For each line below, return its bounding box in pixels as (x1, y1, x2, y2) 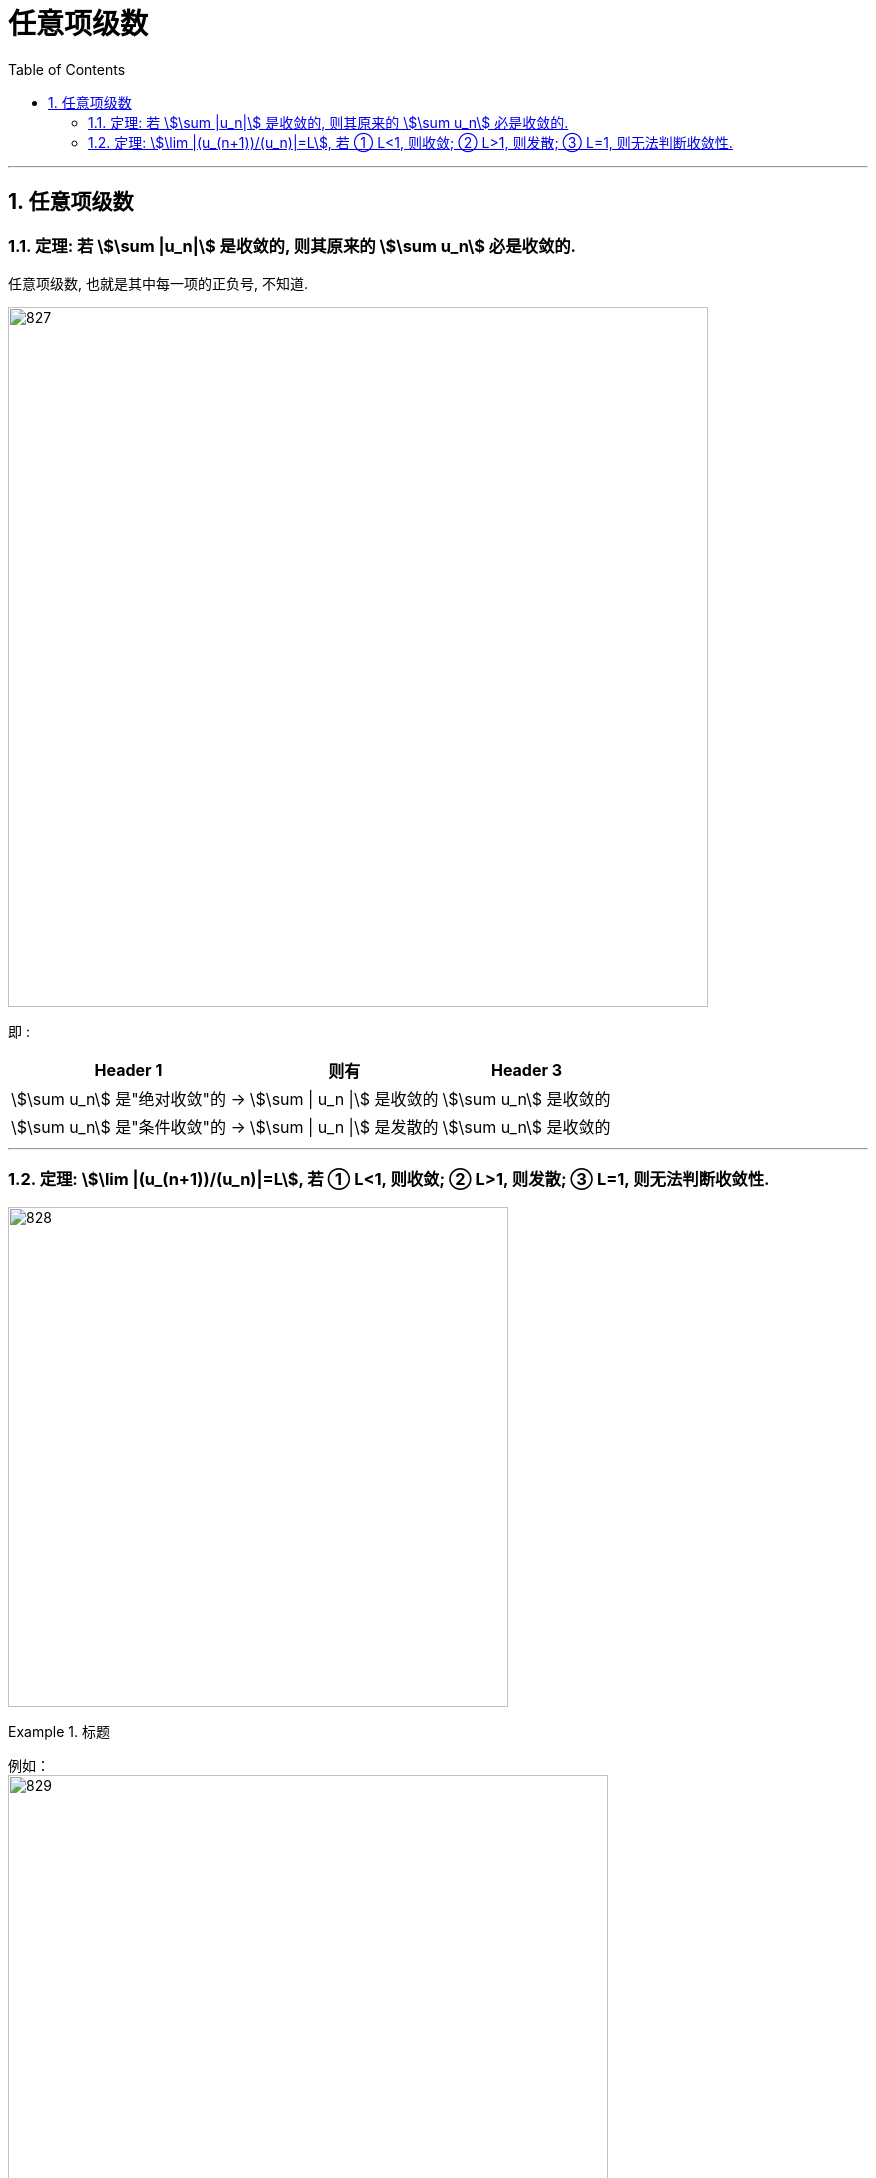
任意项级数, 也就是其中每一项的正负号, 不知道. (8, 274, 308, 292)
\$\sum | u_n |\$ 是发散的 (249, 1116, 439, 1137)
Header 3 (490, 1059, 563, 1080)
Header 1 (94, 1059, 163, 1080)
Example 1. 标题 (8, 1722, 110, 1740)
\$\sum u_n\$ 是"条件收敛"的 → (11, 1116, 246, 1137)
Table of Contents (8, 60, 126, 78)
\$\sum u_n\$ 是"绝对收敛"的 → (11, 1088, 246, 1109)
